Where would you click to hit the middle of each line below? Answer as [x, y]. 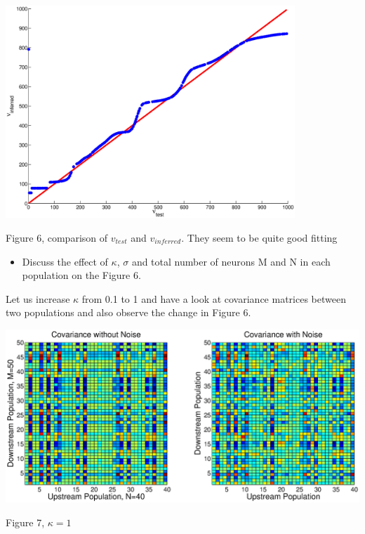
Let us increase [38, 298]
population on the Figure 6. [81, 275]
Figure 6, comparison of [57, 237]
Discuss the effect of [65, 261]
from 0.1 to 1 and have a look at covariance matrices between [214, 298]
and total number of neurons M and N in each [231, 261]
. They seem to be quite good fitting [259, 237]
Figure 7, [25, 522]
